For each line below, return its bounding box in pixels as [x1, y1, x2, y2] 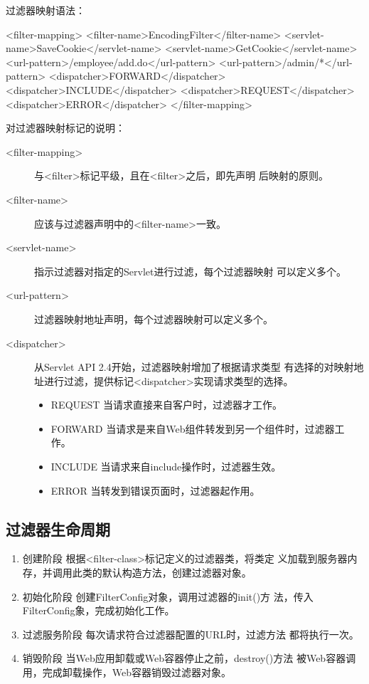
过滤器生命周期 [6, 517, 110, 540]
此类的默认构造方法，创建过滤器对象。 [72, 565, 252, 580]
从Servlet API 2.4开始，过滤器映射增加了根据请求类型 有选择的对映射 [34, 359, 354, 374]
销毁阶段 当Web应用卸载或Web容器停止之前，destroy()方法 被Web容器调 [22, 651, 356, 665]
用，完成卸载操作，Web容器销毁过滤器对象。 [22, 665, 232, 680]
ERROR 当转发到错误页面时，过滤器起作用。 [50, 483, 260, 498]
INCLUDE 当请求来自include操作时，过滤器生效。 [50, 459, 282, 474]
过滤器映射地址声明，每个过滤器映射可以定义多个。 [34, 311, 273, 326]
